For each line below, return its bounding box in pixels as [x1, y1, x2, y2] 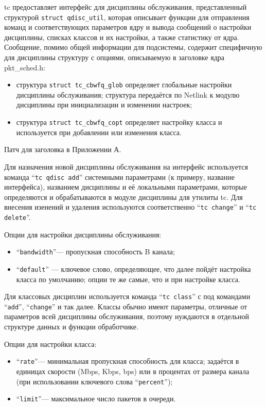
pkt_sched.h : [4, 62, 45, 72]
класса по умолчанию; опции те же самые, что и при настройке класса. [16, 273, 240, 284]
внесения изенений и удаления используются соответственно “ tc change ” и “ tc [4, 201, 257, 212]
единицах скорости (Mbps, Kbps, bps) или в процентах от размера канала [16, 365, 250, 376]
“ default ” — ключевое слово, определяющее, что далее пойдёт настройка [16, 263, 251, 274]
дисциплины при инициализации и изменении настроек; [16, 99, 192, 110]
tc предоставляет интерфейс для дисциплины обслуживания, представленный [4, 2, 247, 12]
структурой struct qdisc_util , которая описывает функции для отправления [4, 11, 250, 22]
